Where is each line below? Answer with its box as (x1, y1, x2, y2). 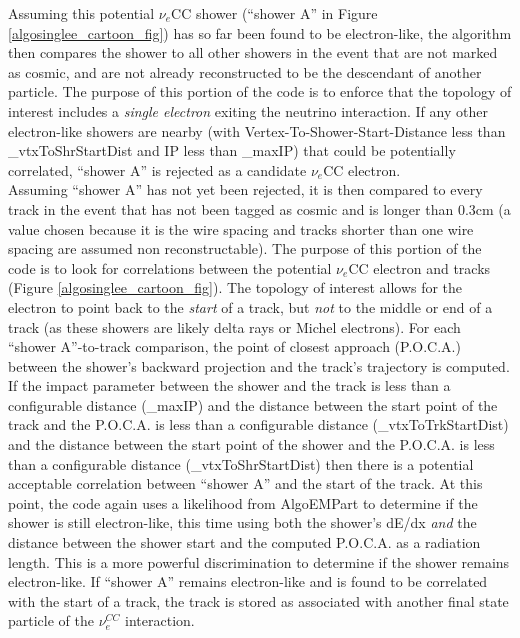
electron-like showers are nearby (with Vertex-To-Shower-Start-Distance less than (8, 120, 506, 141)
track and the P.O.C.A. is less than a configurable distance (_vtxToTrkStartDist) (8, 414, 509, 435)
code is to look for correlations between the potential (8, 257, 332, 278)
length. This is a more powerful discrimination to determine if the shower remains (8, 551, 510, 572)
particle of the (8, 610, 94, 631)
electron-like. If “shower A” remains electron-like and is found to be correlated (8, 571, 488, 592)
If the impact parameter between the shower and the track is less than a (8, 375, 451, 396)
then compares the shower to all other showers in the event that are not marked (8, 42, 498, 63)
